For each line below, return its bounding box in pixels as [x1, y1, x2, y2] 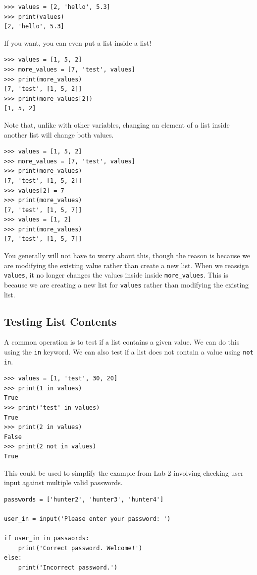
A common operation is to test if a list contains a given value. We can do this [4, 337, 240, 347]
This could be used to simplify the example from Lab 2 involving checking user [4, 467, 244, 478]
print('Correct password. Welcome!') [18, 544, 143, 552]
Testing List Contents [4, 313, 117, 329]
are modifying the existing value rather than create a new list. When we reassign [4, 260, 249, 270]
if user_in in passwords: [4, 535, 89, 542]
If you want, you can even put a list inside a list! [4, 37, 152, 48]
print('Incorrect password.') [18, 564, 118, 571]
